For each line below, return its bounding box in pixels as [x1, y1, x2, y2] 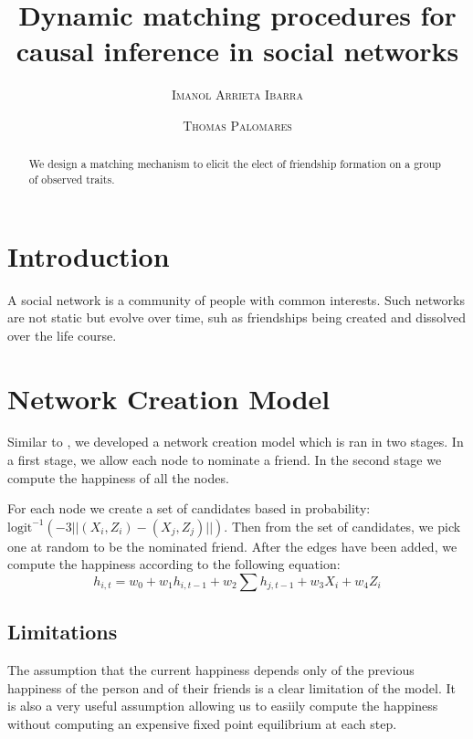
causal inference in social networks [16, 32, 459, 69]
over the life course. [7, 325, 117, 344]
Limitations [7, 618, 118, 646]
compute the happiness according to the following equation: [7, 554, 341, 574]
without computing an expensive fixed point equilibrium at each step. [7, 714, 397, 733]
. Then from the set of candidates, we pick [224, 516, 461, 535]
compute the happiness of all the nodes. [7, 468, 229, 487]
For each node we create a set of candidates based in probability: [7, 499, 371, 518]
